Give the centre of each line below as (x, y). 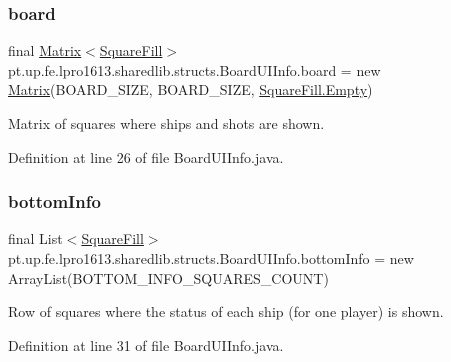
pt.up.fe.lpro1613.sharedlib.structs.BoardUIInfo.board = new (194, 69)
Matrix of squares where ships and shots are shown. (166, 123)
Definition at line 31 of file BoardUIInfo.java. (146, 344)
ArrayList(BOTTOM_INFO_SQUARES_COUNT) (168, 277)
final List (35, 238)
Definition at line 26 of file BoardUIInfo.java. (146, 156)
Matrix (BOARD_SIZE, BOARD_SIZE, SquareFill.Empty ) (190, 89)
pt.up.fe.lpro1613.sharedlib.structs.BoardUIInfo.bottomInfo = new (211, 258)
